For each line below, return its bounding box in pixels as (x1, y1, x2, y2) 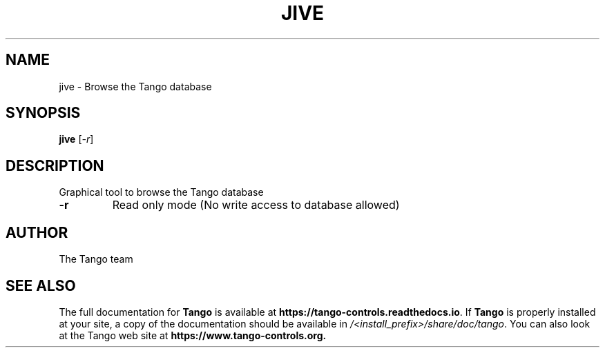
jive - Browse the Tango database (59, 80, 212, 92)
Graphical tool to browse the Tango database (59, 186, 264, 199)
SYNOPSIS (6, 104, 81, 122)
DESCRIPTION (6, 157, 104, 174)
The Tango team (59, 253, 133, 265)
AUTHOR (6, 223, 68, 241)
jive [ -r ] (59, 133, 94, 145)
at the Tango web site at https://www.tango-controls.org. (59, 329, 327, 341)
